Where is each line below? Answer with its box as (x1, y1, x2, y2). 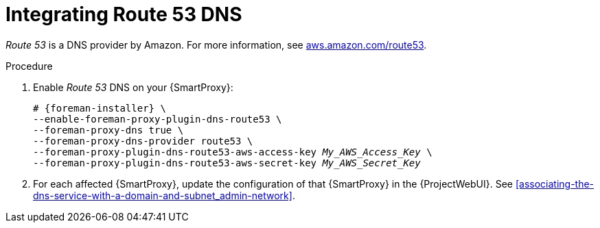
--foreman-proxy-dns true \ (33, 124, 184, 136)
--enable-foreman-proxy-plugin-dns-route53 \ (33, 113, 282, 125)
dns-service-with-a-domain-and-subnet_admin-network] (33, 189, 292, 201)
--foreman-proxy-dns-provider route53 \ (33, 135, 253, 147)
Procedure (5, 60, 53, 72)
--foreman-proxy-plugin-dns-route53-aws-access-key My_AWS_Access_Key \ (33, 146, 432, 157)
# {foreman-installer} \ (33, 102, 166, 114)
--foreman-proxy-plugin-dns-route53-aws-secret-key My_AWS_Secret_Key (33, 157, 421, 168)
